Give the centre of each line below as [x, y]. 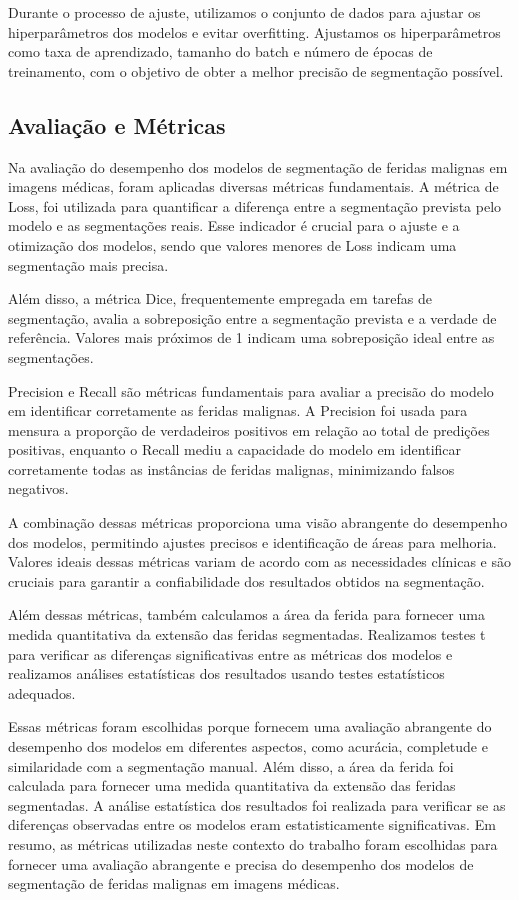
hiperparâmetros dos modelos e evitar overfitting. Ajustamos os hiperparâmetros [254, 31]
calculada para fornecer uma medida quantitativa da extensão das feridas [232, 785]
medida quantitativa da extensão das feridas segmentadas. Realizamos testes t [247, 634]
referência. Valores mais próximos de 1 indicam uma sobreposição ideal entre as [251, 337]
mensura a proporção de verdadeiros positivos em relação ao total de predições [249, 429]
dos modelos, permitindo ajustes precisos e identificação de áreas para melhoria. [252, 541]
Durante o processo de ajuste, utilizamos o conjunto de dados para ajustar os [244, 12]
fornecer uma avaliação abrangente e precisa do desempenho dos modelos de [241, 863]
